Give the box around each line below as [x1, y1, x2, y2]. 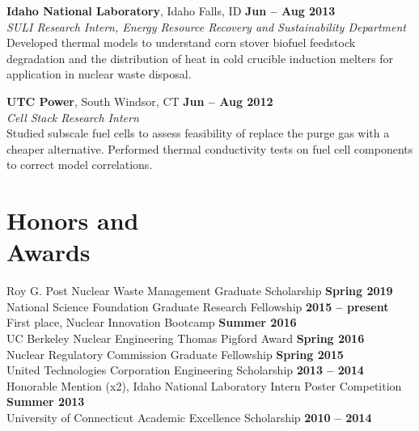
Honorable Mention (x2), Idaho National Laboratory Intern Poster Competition [6, 377, 402, 394]
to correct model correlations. [6, 156, 153, 173]
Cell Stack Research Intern [6, 108, 139, 125]
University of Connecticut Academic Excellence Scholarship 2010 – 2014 [6, 409, 372, 425]
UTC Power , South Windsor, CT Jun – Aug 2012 [6, 92, 273, 109]
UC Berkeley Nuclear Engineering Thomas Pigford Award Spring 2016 [6, 330, 365, 347]
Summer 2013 [6, 393, 85, 410]
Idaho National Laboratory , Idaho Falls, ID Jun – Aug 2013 [6, 2, 336, 19]
